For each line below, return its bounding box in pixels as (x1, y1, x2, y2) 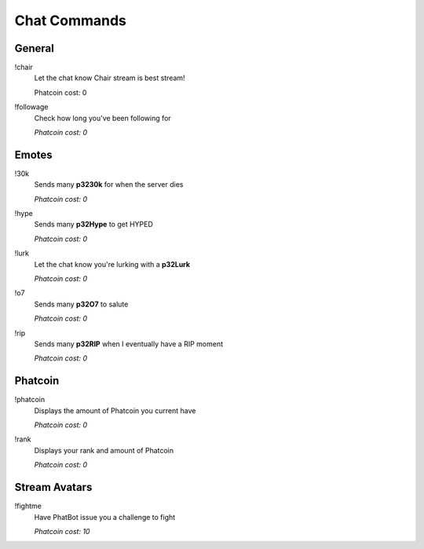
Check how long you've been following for (34, 113, 172, 123)
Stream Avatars (14, 481, 93, 494)
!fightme (14, 501, 42, 511)
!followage (14, 102, 49, 112)
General (14, 42, 55, 55)
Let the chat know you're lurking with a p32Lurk (34, 259, 191, 269)
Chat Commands (14, 12, 127, 29)
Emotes (14, 148, 53, 161)
